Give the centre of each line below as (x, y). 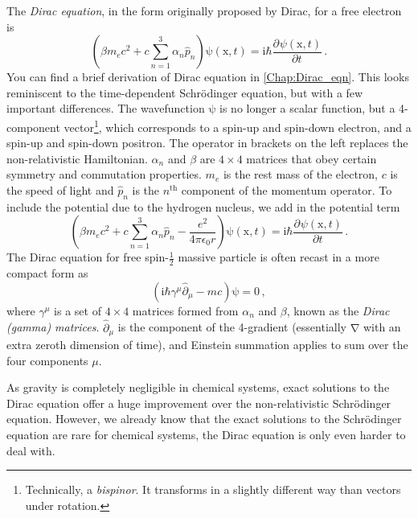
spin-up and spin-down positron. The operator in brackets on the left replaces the (207, 143)
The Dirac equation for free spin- (88, 257)
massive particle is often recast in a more (279, 257)
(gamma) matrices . (53, 327)
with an (382, 327)
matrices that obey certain (311, 158)
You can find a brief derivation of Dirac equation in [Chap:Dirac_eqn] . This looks (208, 77)
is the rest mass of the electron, (300, 174)
